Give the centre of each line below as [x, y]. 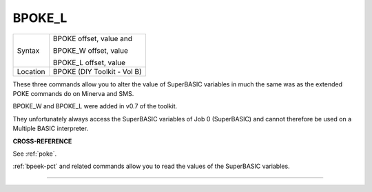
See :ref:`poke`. [35, 154]
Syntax [28, 50]
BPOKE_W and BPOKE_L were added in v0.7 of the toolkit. [95, 106]
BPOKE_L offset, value [89, 62]
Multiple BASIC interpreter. [51, 129]
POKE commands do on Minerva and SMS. [73, 93]
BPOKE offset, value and [92, 38]
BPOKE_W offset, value [91, 50]
